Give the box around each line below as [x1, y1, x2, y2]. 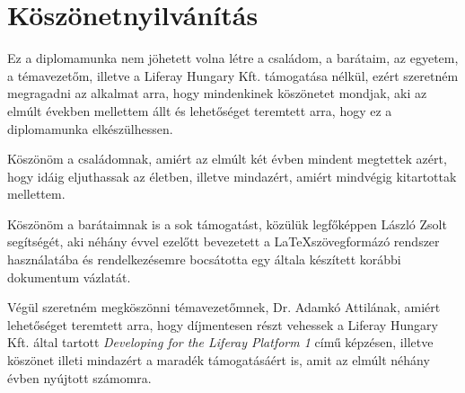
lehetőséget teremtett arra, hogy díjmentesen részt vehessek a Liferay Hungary [7, 315, 438, 334]
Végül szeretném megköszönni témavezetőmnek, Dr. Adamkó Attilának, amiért [7, 298, 441, 317]
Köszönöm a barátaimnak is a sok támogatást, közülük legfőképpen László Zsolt [7, 214, 447, 233]
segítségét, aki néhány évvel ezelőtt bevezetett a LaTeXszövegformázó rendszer [7, 232, 440, 251]
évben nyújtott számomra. [7, 368, 152, 387]
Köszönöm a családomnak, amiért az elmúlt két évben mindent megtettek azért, [7, 149, 447, 168]
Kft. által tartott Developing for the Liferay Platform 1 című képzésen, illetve [7, 333, 434, 352]
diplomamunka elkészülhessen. [7, 119, 173, 138]
